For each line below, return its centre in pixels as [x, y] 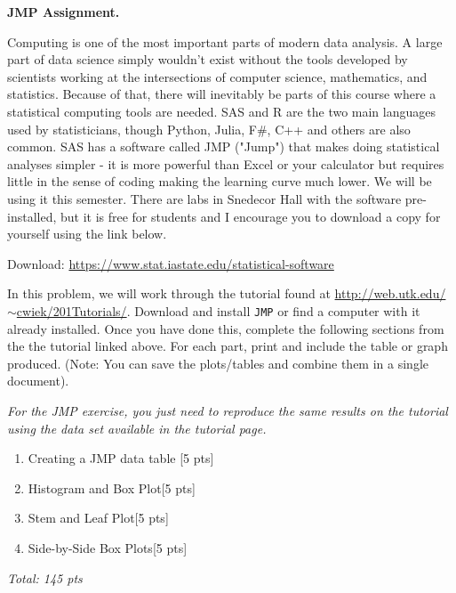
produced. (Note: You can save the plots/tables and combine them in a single [218, 363]
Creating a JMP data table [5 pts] [121, 458]
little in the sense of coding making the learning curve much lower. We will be [220, 181]
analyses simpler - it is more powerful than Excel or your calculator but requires [226, 163]
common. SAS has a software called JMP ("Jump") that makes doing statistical [224, 146]
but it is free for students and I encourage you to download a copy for [250, 216]
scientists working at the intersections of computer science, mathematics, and [217, 76]
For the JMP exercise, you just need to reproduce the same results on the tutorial [228, 410]
